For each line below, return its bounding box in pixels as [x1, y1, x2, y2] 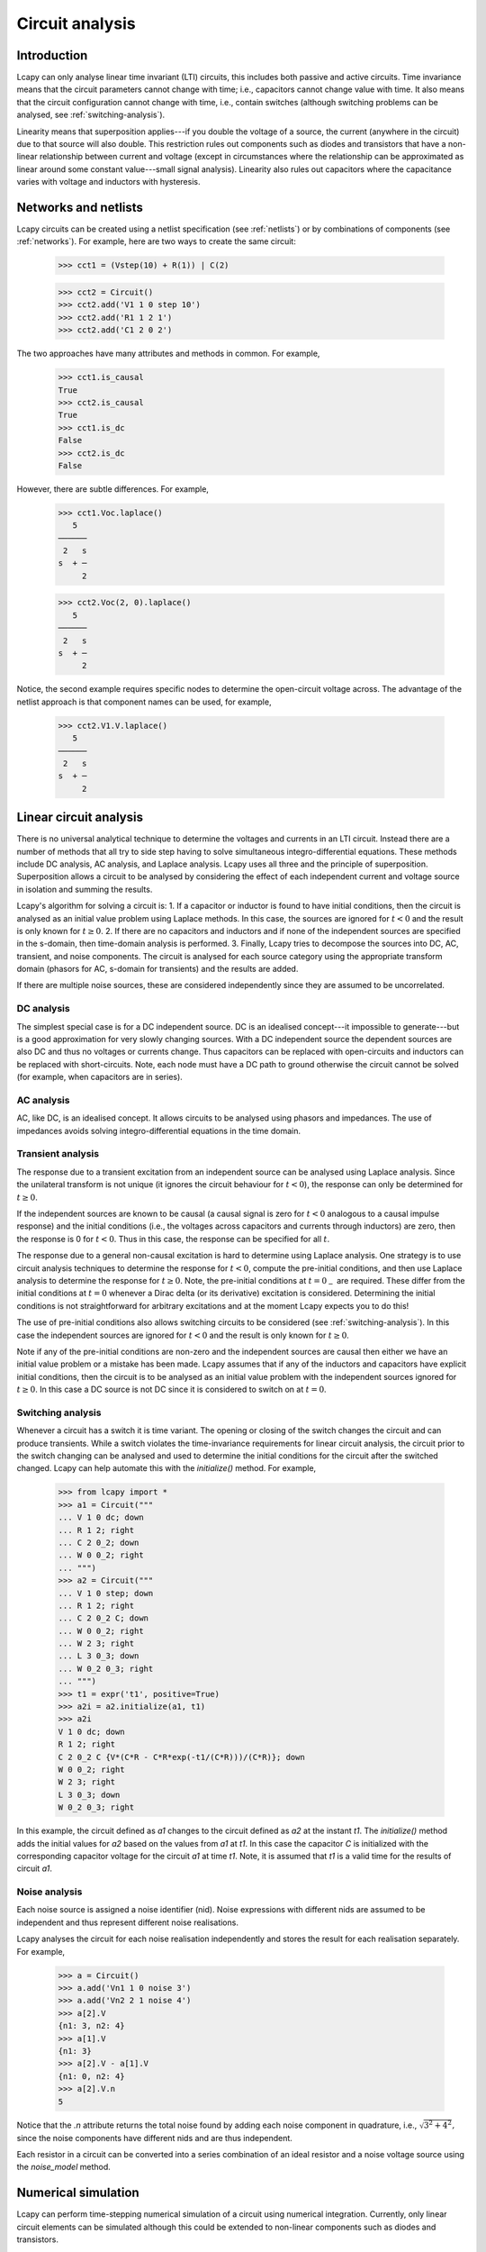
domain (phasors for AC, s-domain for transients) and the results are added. [16, 964, 299, 975]
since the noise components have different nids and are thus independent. [16, 2132, 292, 2143]
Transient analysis [16, 1148, 99, 1160]
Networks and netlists [16, 200, 144, 215]
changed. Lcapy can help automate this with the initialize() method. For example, [16, 1463, 317, 1474]
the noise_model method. [16, 2162, 112, 2173]
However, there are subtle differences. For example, [16, 483, 209, 495]
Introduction [16, 48, 88, 63]
